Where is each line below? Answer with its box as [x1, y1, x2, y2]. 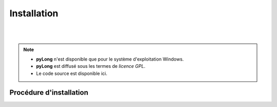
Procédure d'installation [9, 88, 88, 97]
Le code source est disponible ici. [36, 70, 108, 76]
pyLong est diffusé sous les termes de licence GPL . [36, 63, 146, 69]
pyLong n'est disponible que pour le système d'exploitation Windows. [36, 56, 184, 62]
